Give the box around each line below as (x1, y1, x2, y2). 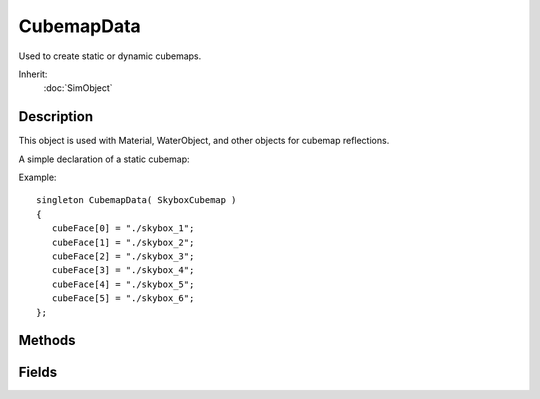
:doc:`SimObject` (43, 82, 114, 94)
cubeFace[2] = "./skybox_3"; (51, 250, 195, 262)
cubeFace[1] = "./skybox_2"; (51, 236, 195, 248)
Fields (18, 364, 58, 381)
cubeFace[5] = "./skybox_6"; (51, 293, 195, 304)
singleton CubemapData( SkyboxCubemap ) (36, 195, 237, 206)
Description (18, 108, 94, 125)
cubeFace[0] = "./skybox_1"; (51, 223, 195, 234)
